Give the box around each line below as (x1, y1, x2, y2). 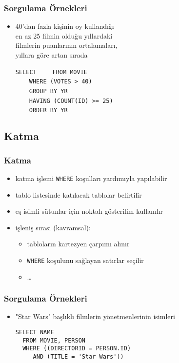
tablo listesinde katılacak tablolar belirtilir (15, 189, 142, 200)
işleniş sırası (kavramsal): (15, 222, 91, 232)
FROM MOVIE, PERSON (22, 337, 85, 344)
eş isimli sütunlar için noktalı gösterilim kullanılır (15, 206, 163, 216)
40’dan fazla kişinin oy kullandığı (15, 21, 114, 31)
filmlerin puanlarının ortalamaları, (15, 40, 118, 50)
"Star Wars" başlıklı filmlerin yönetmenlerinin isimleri (15, 311, 175, 322)
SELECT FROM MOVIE (15, 68, 88, 76)
